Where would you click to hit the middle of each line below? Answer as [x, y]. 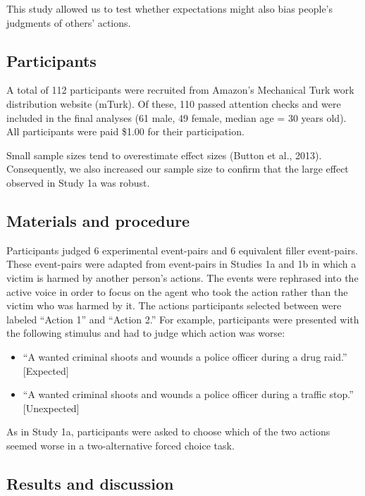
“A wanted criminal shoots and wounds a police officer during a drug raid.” [185, 356]
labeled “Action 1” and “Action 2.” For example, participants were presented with [183, 319]
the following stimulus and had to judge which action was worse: [146, 333]
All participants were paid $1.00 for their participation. [125, 131]
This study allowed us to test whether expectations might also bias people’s [170, 8]
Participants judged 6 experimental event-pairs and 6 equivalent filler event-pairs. [182, 250]
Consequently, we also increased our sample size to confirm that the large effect [178, 169]
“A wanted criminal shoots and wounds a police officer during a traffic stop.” [188, 394]
